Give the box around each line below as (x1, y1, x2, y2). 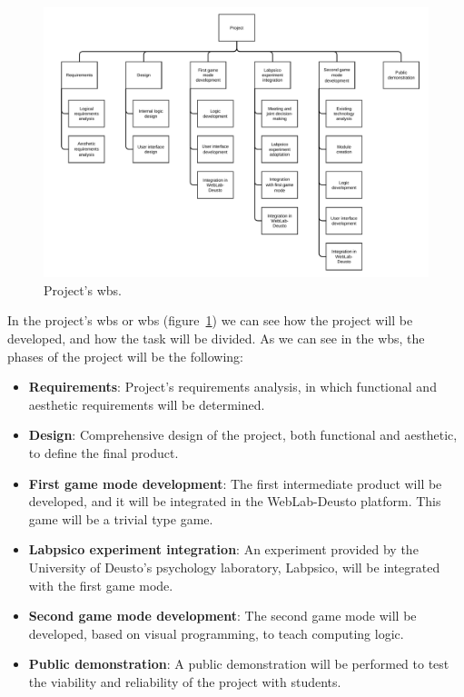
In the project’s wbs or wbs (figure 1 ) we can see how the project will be (7, 311, 413, 330)
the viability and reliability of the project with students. (28, 672, 341, 691)
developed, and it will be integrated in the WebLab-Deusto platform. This (28, 492, 441, 511)
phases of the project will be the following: (7, 346, 243, 365)
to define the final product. (28, 443, 179, 463)
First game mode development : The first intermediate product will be (28, 473, 442, 493)
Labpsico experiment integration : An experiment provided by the (28, 540, 419, 559)
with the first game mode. (28, 575, 173, 594)
